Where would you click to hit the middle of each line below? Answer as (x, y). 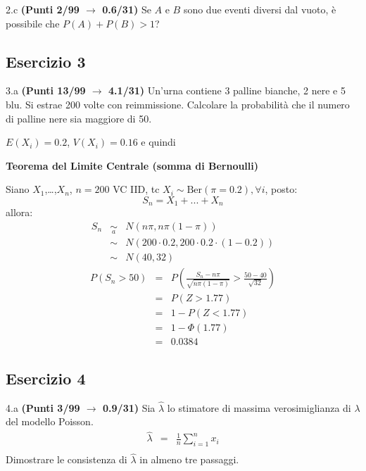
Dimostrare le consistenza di (67, 459)
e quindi (158, 142)
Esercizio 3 (46, 61)
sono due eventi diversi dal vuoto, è (260, 9)
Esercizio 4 (46, 378)
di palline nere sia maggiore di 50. (79, 118)
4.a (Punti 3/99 (43, 407)
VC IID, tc (136, 189)
